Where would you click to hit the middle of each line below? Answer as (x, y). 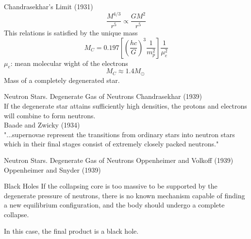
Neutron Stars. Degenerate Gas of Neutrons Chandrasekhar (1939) (103, 96)
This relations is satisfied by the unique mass (71, 33)
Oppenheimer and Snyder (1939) (52, 169)
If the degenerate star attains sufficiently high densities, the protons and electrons (125, 106)
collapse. (17, 214)
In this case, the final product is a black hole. (71, 231)
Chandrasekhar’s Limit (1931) (49, 6)
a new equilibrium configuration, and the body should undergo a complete (114, 205)
